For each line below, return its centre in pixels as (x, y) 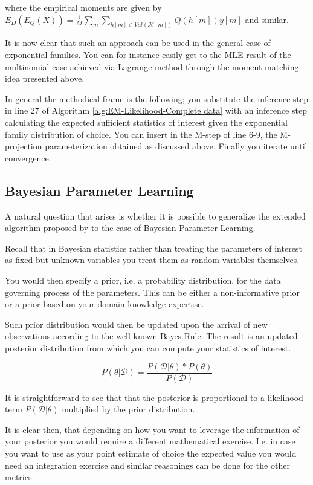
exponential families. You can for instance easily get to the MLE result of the (148, 55)
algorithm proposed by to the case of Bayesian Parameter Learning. (130, 228)
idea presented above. (45, 78)
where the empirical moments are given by (83, 7)
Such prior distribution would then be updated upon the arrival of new (136, 324)
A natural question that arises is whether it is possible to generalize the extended (155, 216)
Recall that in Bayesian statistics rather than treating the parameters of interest (153, 248)
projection (24, 146)
